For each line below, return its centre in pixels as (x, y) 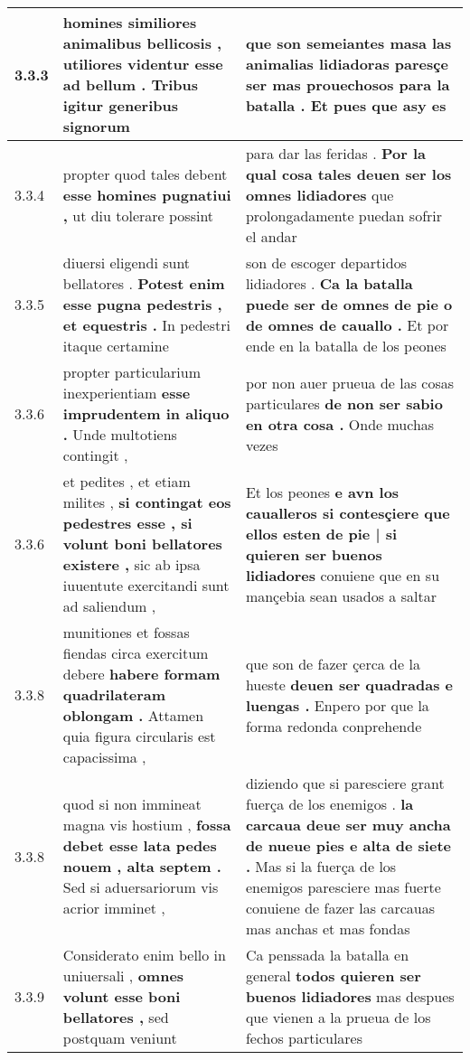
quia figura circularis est (139, 736)
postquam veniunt (120, 1038)
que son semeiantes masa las (348, 43)
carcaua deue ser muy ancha (348, 825)
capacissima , (104, 757)
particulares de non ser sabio (344, 403)
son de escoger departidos (326, 263)
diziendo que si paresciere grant (345, 783)
